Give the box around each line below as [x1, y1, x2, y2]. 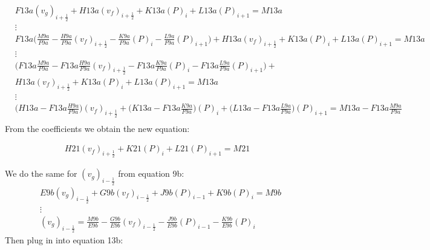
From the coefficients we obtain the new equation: [5, 122, 190, 134]
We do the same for [5, 167, 77, 180]
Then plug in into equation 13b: [5, 234, 123, 246]
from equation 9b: [118, 167, 184, 180]
